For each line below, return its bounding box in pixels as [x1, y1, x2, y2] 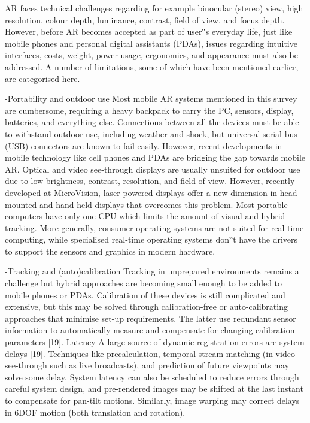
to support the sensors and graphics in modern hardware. [5, 244, 215, 257]
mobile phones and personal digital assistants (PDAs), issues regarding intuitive [5, 37, 297, 49]
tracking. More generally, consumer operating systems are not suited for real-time [5, 221, 304, 234]
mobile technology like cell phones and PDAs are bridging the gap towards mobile [5, 151, 306, 164]
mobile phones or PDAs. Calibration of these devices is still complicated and [5, 288, 285, 301]
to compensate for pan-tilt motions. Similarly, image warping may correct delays [5, 394, 300, 406]
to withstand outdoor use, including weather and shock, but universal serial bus [5, 127, 297, 140]
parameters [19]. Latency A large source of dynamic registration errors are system [5, 336, 305, 348]
